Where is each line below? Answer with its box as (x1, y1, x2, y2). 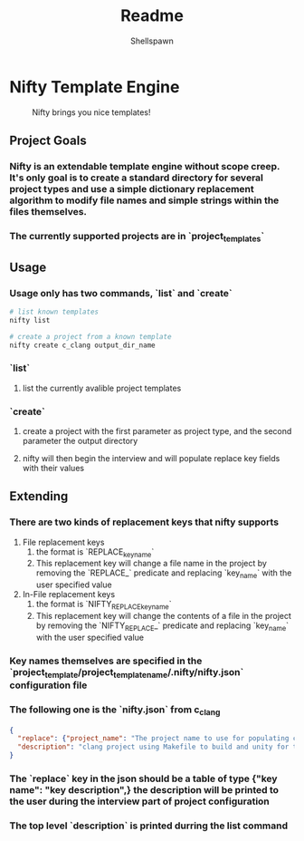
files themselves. (9, 206, 88, 217)
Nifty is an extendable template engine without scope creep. (9, 160, 280, 172)
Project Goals (9, 133, 88, 149)
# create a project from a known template (9, 332, 172, 341)
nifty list (9, 315, 51, 324)
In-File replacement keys (22, 589, 116, 600)
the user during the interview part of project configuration (9, 795, 270, 807)
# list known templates (9, 307, 100, 316)
